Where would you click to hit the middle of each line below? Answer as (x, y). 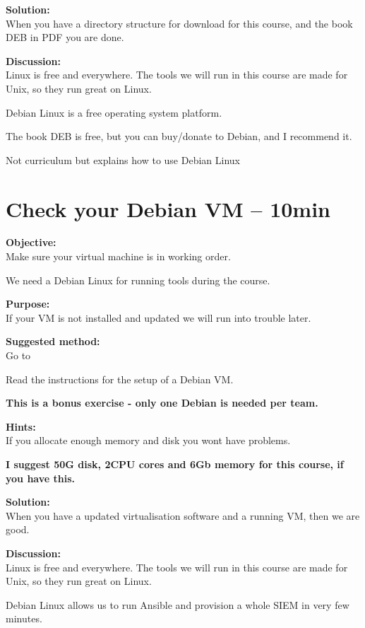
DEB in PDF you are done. (65, 37)
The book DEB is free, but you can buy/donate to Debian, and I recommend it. (179, 136)
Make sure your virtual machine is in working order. (118, 256)
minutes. (24, 618)
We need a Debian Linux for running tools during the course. (138, 280)
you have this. (41, 478)
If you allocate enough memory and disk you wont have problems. (148, 440)
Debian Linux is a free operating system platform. (114, 112)
